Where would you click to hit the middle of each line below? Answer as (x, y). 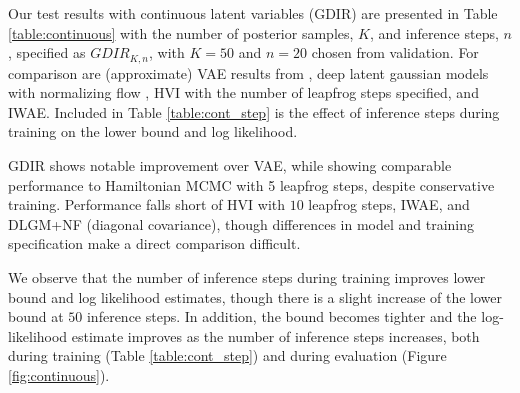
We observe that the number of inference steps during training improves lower (247, 276)
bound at (36, 316)
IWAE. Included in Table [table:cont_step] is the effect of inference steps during (254, 111)
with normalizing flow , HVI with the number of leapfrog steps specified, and (243, 92)
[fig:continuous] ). (59, 374)
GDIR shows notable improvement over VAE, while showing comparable (230, 165)
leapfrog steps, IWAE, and (389, 204)
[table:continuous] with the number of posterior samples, (181, 32)
